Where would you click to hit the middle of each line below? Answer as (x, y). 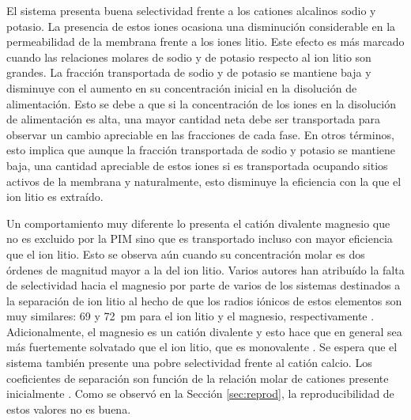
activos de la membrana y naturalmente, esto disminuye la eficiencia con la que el (204, 181)
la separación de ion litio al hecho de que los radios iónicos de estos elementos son (204, 300)
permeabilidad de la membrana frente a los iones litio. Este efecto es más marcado (205, 42)
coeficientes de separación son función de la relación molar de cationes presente (198, 378)
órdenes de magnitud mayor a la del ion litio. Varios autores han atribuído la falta (205, 269)
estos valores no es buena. (69, 409)
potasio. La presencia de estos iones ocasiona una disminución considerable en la (201, 26)
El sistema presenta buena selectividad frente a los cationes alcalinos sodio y (191, 10)
